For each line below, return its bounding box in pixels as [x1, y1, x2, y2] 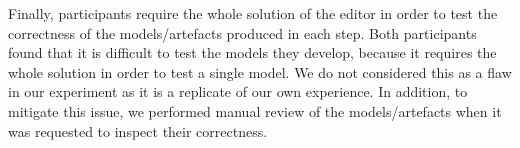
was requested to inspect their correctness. [8, 120, 268, 141]
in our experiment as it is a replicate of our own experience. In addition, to [8, 81, 468, 102]
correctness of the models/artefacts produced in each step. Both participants [8, 22, 477, 43]
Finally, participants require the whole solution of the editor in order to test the [8, 3, 498, 23]
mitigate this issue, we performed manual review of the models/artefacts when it [8, 100, 502, 121]
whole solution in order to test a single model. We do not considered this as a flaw [8, 61, 512, 82]
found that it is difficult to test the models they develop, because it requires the [8, 42, 497, 63]
